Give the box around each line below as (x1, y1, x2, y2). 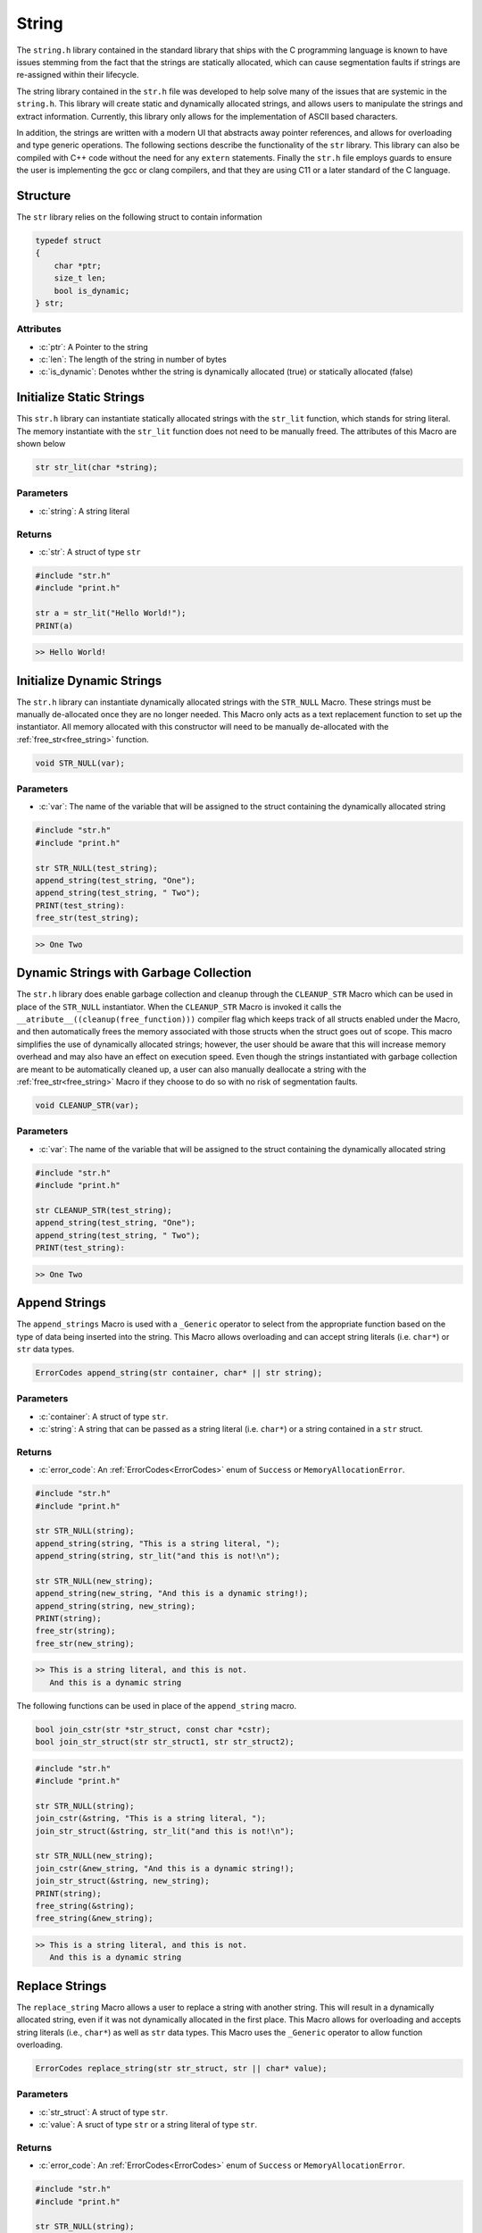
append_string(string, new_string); (35, 1601, 196, 1611)
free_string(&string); (35, 1901, 135, 1911)
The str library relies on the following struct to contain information (16, 211, 262, 222)
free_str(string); (35, 1626, 116, 1636)
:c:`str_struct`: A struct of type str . (38, 2106, 169, 2117)
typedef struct (35, 235, 102, 246)
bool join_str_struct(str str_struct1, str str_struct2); (35, 1737, 295, 1747)
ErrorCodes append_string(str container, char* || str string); (35, 1367, 323, 1377)
